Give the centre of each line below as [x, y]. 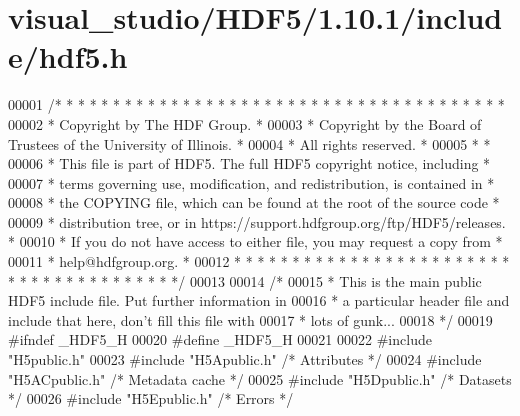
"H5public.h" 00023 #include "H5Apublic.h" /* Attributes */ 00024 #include [245, 359]
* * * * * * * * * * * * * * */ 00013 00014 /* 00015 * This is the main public [245, 280]
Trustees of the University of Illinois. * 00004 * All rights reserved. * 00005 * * [249, 143]
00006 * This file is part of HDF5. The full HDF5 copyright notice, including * [249, 163]
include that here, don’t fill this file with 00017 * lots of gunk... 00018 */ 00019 [250, 319]
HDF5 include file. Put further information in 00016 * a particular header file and [259, 300]
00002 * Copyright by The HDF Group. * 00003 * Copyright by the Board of [245, 123]
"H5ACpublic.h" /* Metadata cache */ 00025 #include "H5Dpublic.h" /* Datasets [260, 378]
